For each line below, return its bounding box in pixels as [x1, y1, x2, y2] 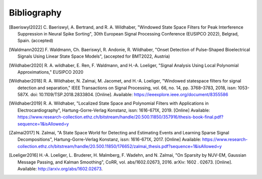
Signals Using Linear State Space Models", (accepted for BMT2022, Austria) [17, 53, 170, 59]
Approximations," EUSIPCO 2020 [17, 69, 83, 75]
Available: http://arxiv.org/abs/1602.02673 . [17, 165, 103, 172]
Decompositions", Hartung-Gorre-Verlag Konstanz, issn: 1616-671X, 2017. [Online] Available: [17, 136, 201, 143]
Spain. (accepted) [17, 38, 53, 44]
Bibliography [9, 7, 62, 18]
